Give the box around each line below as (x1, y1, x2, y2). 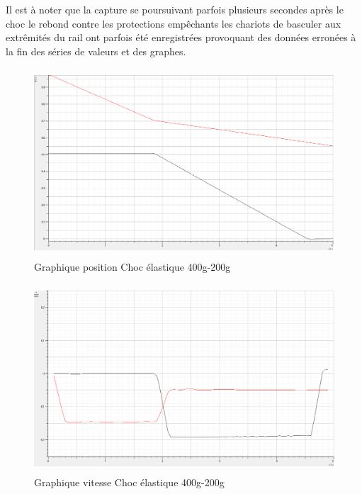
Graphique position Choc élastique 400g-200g (34, 259, 231, 274)
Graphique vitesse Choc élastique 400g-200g (34, 475, 225, 490)
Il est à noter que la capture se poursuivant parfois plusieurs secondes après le (6, 2, 344, 16)
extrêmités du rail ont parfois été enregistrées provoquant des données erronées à (6, 30, 356, 45)
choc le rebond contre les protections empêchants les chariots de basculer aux (6, 16, 341, 30)
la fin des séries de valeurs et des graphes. (6, 43, 186, 58)
